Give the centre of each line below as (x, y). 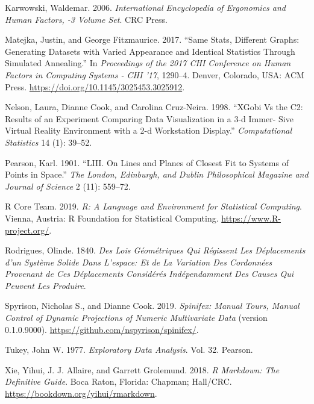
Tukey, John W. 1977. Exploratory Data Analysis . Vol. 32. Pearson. (129, 350)
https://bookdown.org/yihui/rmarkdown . (81, 393)
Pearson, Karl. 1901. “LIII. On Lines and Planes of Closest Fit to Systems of (147, 162)
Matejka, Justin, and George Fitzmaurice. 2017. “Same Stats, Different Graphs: (152, 39)
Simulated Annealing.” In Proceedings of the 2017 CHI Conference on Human (148, 63)
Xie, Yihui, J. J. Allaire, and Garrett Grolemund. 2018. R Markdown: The (142, 369)
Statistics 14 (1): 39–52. (49, 142)
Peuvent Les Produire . (46, 285)
